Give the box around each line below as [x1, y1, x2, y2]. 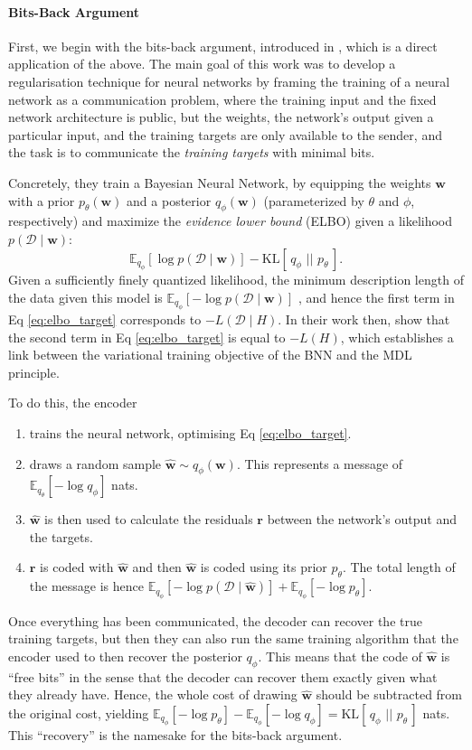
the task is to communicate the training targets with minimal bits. [8, 143, 375, 162]
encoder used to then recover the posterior [8, 646, 242, 665]
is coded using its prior [200, 558, 327, 577]
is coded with [40, 558, 114, 577]
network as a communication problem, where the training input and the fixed [8, 89, 437, 108]
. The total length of [342, 558, 456, 577]
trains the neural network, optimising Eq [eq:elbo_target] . [29, 423, 352, 442]
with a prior [8, 191, 75, 210]
